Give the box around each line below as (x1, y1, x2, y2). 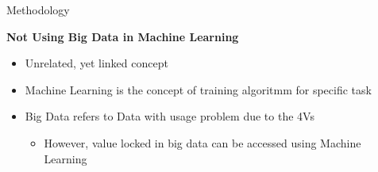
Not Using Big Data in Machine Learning (6, 28, 239, 44)
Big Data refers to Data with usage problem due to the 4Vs (25, 108, 314, 124)
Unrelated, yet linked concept (25, 55, 168, 71)
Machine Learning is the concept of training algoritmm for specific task (25, 81, 372, 97)
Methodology (6, 2, 70, 17)
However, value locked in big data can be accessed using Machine (44, 134, 361, 151)
